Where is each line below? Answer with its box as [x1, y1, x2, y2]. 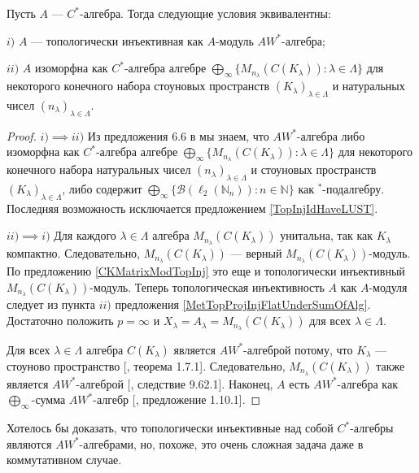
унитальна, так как [280, 227, 373, 244]
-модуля [369, 278, 408, 295]
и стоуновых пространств [251, 161, 377, 178]
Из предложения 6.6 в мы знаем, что [87, 127, 269, 144]
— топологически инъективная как [31, 32, 203, 49]
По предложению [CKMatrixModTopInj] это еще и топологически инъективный [7, 263, 405, 279]
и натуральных [332, 77, 405, 94]
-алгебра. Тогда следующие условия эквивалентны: [80, 5, 331, 21]
